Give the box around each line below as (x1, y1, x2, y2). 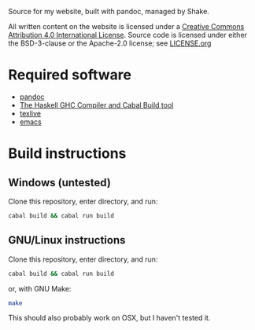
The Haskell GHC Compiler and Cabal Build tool (19, 100, 174, 109)
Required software (8, 66, 132, 84)
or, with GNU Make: (8, 284, 72, 293)
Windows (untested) (8, 176, 112, 189)
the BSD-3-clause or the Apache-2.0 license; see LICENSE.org (8, 38, 212, 48)
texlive (19, 108, 42, 118)
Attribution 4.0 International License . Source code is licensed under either (8, 31, 248, 39)
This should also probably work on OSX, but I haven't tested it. (8, 313, 211, 323)
